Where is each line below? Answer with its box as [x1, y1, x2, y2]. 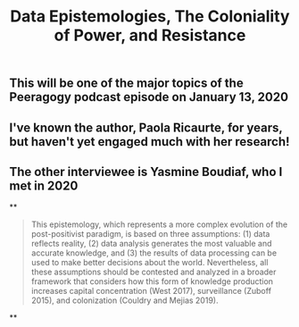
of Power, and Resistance [54, 25, 246, 46]
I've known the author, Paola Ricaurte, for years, [9, 120, 283, 135]
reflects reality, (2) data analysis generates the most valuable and [30, 239, 272, 249]
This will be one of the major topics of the [9, 76, 244, 91]
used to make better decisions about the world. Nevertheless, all [30, 257, 269, 268]
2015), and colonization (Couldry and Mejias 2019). [30, 295, 219, 306]
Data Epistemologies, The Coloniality [10, 6, 290, 27]
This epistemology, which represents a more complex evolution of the [30, 219, 288, 230]
